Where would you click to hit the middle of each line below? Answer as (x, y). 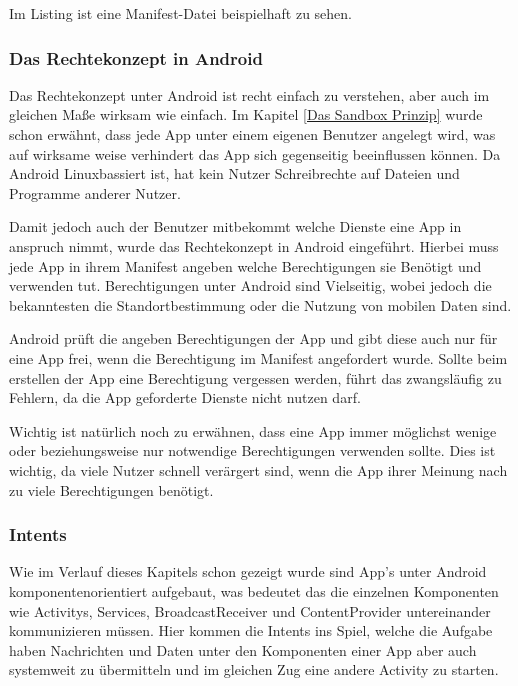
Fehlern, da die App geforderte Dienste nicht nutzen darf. (185, 397)
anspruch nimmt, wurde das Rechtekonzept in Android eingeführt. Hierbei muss (254, 245)
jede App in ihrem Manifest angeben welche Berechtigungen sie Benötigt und (245, 265)
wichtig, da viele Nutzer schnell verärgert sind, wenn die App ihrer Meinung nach (258, 469)
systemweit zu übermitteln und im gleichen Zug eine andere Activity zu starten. (254, 669)
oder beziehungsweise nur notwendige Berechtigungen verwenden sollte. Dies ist (252, 450)
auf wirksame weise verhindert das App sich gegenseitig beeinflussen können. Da (255, 153)
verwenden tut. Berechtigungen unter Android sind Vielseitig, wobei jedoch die (250, 285)
